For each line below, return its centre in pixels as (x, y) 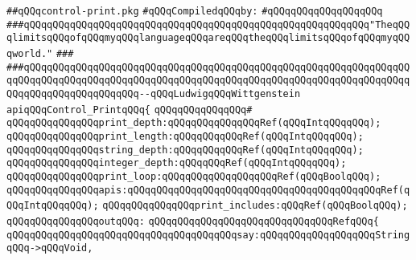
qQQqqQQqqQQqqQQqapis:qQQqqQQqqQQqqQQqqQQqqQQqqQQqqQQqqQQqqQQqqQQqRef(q (208, 190)
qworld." (30, 53)
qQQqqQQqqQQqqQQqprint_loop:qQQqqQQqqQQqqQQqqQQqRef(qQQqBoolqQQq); (194, 176)
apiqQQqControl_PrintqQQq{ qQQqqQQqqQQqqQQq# (130, 110)
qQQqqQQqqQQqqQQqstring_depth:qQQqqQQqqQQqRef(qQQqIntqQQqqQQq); (185, 150)
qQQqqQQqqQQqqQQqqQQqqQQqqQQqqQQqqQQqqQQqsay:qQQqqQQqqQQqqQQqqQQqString (208, 235)
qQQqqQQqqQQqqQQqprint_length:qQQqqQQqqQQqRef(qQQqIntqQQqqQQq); (185, 136)
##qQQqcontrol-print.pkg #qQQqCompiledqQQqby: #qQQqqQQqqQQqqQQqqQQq (195, 11)
